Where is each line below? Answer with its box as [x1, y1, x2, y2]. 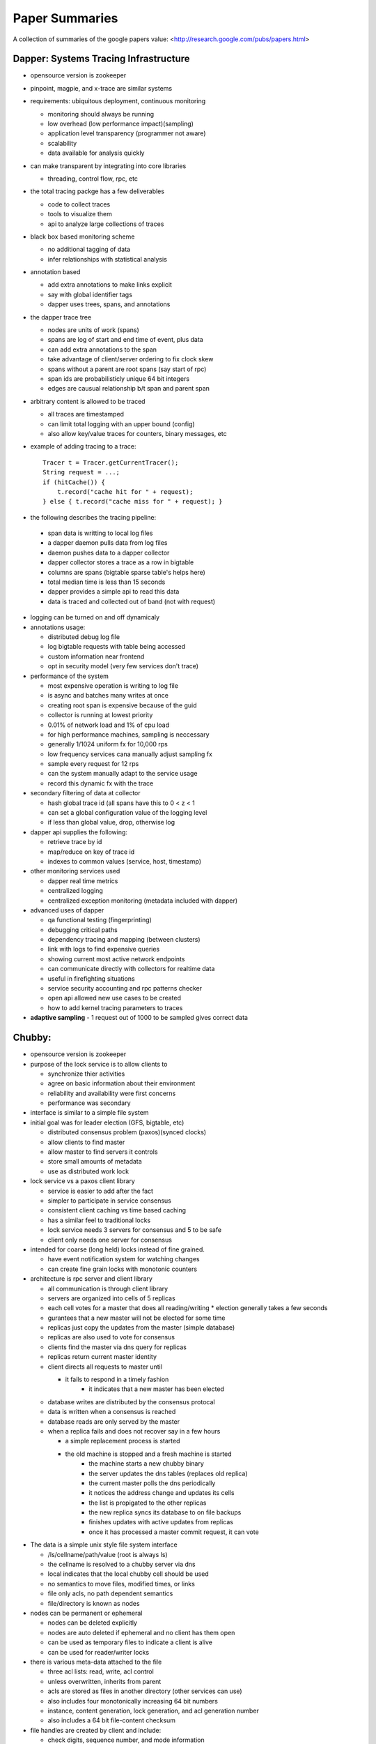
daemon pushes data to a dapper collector [47, 548, 170, 557]
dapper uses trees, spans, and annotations [47, 300, 171, 308]
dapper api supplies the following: [30, 827, 128, 836]
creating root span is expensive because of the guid [47, 701, 197, 709]
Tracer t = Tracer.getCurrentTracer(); [42, 458, 179, 467]
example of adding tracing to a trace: [30, 442, 136, 451]
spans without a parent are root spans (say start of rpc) [47, 365, 207, 373]
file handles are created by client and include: [30, 1726, 162, 1734]
